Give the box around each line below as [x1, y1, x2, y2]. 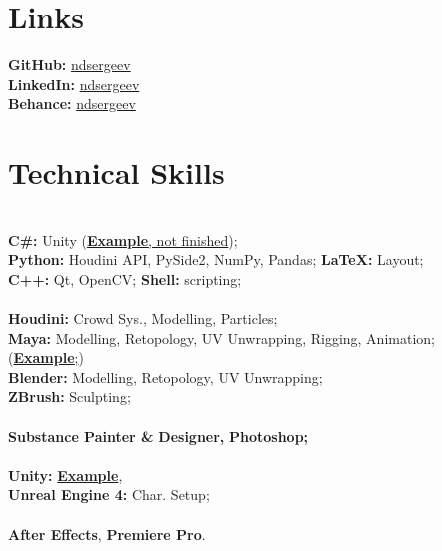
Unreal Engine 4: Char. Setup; [8, 484, 210, 505]
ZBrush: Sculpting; [8, 386, 131, 407]
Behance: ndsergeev [8, 93, 136, 114]
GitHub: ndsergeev [8, 54, 131, 75]
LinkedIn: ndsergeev [8, 73, 140, 94]
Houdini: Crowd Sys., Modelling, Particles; [8, 308, 278, 328]
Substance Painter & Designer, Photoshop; [8, 425, 309, 446]
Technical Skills [8, 152, 225, 193]
